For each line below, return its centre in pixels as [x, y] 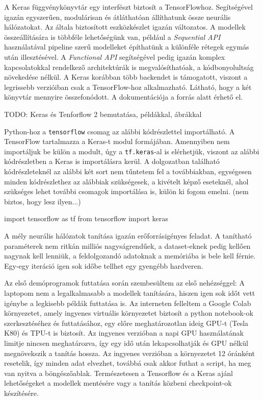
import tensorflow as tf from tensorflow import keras [86, 218]
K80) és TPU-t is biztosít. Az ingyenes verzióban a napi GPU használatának [124, 333]
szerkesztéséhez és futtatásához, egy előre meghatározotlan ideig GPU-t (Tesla [126, 323]
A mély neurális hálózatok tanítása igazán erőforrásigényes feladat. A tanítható [128, 236]
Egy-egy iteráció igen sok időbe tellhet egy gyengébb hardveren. [104, 265]
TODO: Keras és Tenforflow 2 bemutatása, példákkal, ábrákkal [103, 114]
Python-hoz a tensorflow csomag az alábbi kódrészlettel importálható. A [120, 131]
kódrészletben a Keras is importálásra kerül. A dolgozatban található [112, 161]
